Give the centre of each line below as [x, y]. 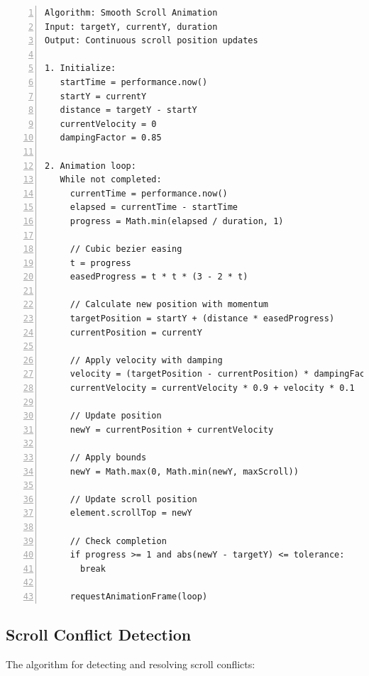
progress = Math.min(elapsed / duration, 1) [177, 221]
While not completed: [111, 180]
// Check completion [118, 541]
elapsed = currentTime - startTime [154, 207]
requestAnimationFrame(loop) [139, 596]
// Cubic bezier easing [126, 249]
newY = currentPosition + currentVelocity [172, 430]
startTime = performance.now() [134, 82]
